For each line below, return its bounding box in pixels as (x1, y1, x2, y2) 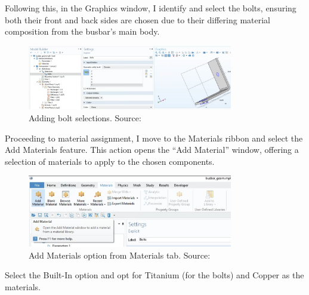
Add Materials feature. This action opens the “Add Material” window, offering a (5, 143, 299, 156)
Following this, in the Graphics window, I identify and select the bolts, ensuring (5, 2, 296, 14)
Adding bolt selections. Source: (29, 112, 141, 124)
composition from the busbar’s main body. (5, 25, 160, 38)
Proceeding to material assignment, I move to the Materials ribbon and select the (5, 131, 303, 144)
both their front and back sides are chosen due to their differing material (5, 13, 270, 26)
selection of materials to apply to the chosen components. (5, 155, 215, 167)
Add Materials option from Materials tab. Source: (29, 248, 211, 261)
